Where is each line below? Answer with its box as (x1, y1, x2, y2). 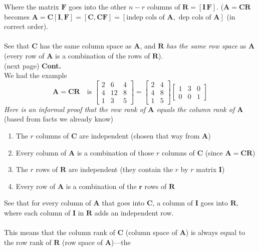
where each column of (4, 207, 71, 217)
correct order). (4, 21, 49, 31)
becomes (4, 11, 30, 21)
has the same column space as (40, 40, 132, 51)
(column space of (125, 227, 177, 237)
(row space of (62, 236, 103, 247)
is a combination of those (77, 147, 154, 157)
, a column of (152, 197, 193, 208)
